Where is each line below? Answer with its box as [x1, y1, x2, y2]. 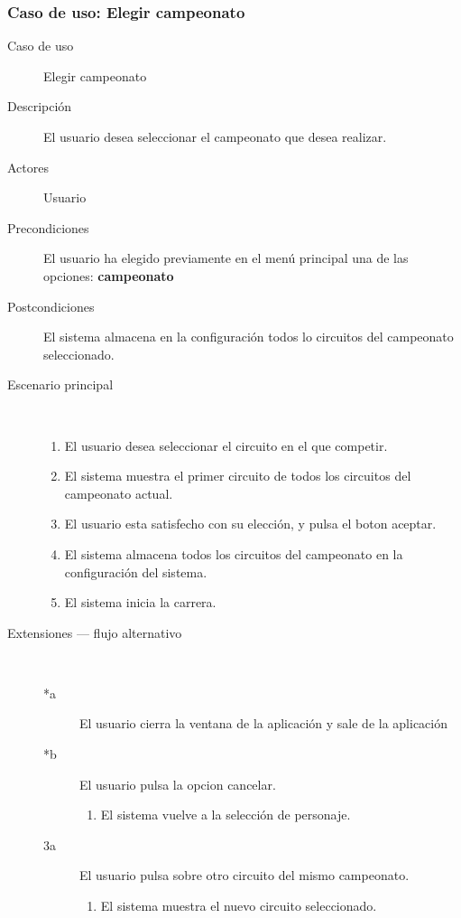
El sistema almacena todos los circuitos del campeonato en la [64, 544, 403, 563]
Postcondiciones [7, 296, 95, 315]
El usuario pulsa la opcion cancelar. [79, 774, 276, 793]
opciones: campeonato [43, 266, 174, 285]
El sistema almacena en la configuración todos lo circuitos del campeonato [43, 327, 454, 346]
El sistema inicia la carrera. [64, 593, 217, 612]
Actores [7, 157, 49, 176]
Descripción [7, 97, 72, 116]
